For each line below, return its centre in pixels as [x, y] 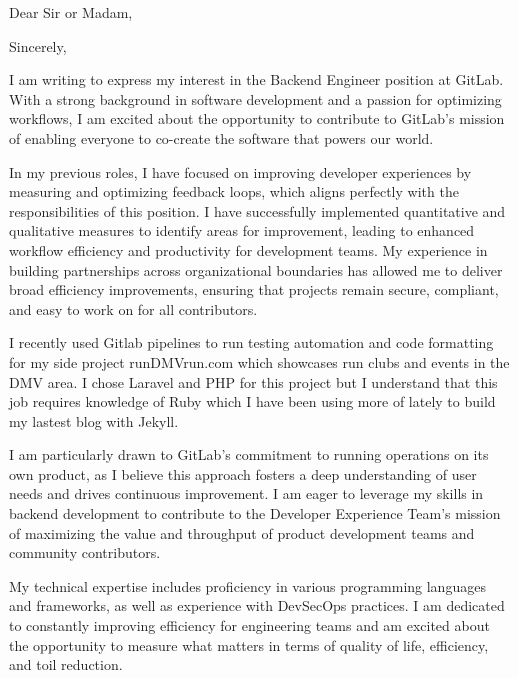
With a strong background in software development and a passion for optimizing [255, 98]
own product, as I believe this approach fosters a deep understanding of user [243, 473]
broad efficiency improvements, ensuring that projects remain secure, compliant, [254, 289]
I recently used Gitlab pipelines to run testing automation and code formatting [251, 342]
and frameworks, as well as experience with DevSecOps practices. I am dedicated [257, 605]
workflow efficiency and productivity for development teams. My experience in [248, 249]
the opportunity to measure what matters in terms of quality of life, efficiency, [249, 644]
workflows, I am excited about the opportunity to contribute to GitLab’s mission [257, 118]
